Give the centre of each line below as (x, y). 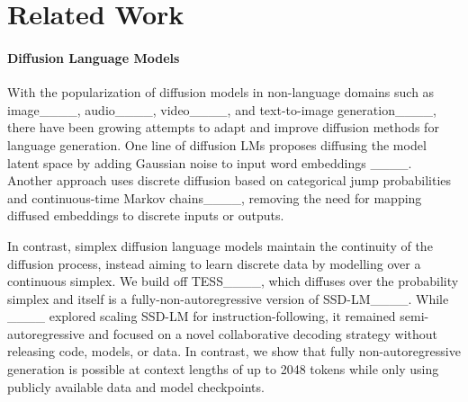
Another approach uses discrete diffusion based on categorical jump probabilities (229, 180)
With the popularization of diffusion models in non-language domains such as (221, 92)
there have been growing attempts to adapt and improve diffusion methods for (223, 127)
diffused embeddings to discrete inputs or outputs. (146, 215)
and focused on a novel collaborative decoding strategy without (263, 333)
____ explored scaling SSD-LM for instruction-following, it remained (202, 316)
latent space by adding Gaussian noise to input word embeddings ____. (210, 162)
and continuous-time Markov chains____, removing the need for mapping (215, 197)
